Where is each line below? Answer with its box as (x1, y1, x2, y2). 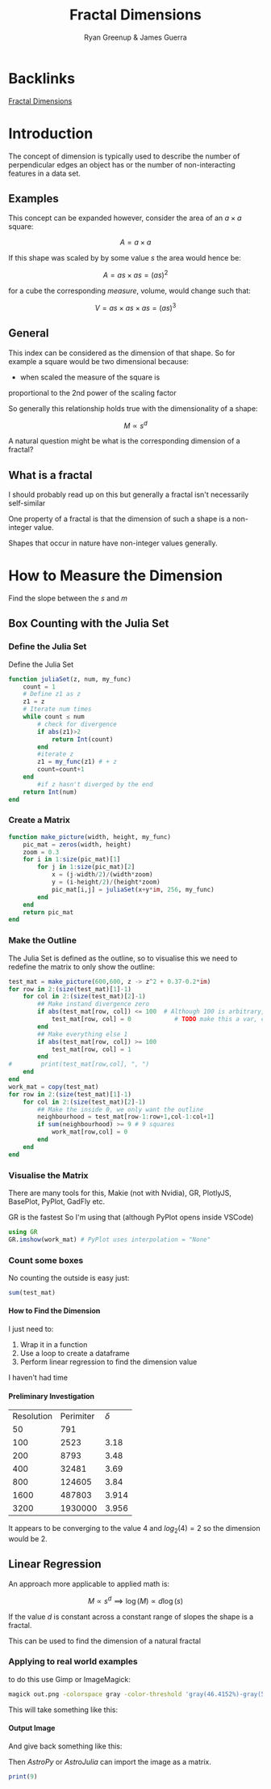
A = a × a (119, 237, 152, 248)
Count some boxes (8, 1254, 84, 1265)
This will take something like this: (8, 1705, 119, 1715)
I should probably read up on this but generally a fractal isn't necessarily (8, 490, 249, 499)
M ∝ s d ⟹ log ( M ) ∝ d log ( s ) (87, 1594, 184, 1605)
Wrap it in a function (19, 1340, 88, 1350)
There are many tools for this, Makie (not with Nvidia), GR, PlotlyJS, (8, 1188, 232, 1198)
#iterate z (37, 750, 74, 758)
